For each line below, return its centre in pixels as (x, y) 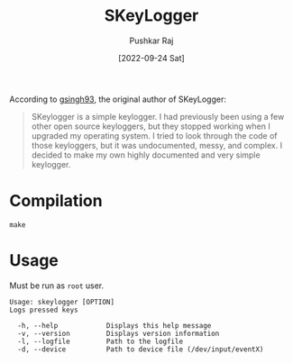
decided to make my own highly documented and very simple (146, 155)
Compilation (56, 201)
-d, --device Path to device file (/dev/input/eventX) (141, 349)
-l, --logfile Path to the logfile (100, 341)
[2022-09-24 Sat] (151, 58)
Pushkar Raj (151, 41)
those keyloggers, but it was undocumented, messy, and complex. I (156, 145)
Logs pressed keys (44, 310)
